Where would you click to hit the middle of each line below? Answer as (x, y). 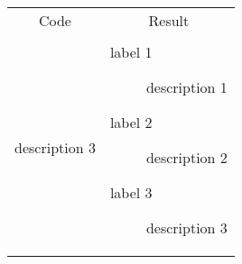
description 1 (186, 87)
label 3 (131, 192)
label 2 (131, 122)
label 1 (131, 52)
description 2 (186, 157)
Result (169, 20)
